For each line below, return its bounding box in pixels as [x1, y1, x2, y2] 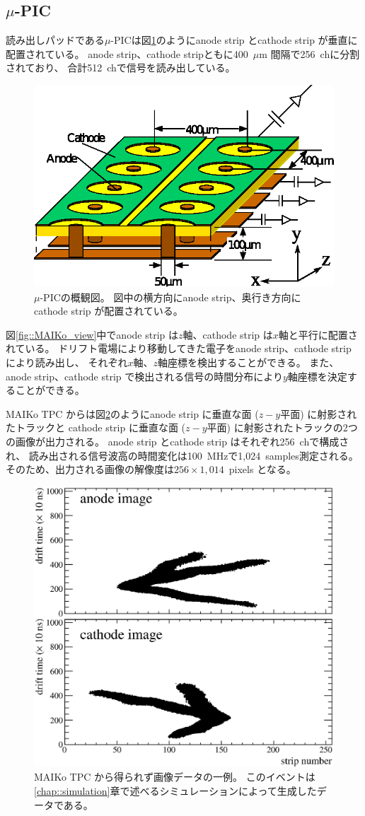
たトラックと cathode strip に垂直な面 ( [6, 420, 186, 435]
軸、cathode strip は [182, 327, 273, 342]
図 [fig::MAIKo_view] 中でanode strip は [6, 327, 178, 342]
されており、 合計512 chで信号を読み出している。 [6, 60, 236, 75]
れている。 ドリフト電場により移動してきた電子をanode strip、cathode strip [6, 341, 352, 356]
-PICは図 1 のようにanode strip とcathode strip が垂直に [110, 33, 358, 47]
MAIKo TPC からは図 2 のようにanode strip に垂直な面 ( [6, 406, 259, 421]
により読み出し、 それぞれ [6, 355, 128, 369]
